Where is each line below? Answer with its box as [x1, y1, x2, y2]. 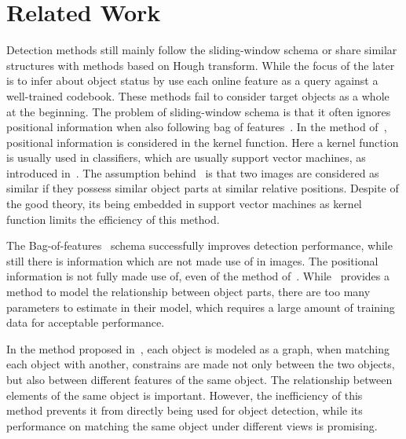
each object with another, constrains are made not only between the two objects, [6, 356, 395, 372]
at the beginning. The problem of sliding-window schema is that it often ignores [6, 103, 391, 119]
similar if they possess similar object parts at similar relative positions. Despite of [6, 180, 399, 196]
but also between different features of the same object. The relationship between [6, 371, 393, 387]
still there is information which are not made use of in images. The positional [6, 252, 379, 269]
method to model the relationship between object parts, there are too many [6, 284, 371, 300]
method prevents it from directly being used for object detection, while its [6, 402, 363, 419]
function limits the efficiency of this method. [6, 210, 220, 227]
